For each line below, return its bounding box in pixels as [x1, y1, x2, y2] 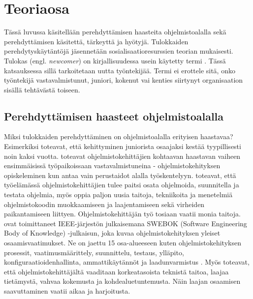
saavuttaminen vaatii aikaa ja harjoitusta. [4, 285, 130, 296]
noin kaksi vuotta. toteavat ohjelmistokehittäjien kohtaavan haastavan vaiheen [4, 150, 241, 161]
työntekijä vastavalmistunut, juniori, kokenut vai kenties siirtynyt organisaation [4, 75, 243, 85]
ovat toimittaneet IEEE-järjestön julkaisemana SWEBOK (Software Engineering [4, 218, 247, 228]
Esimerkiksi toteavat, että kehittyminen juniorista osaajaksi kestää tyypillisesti [4, 141, 241, 151]
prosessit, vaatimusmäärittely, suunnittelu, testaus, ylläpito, [4, 247, 184, 257]
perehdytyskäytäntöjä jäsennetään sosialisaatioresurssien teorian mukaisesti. [4, 46, 233, 56]
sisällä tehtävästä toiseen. [4, 84, 80, 94]
